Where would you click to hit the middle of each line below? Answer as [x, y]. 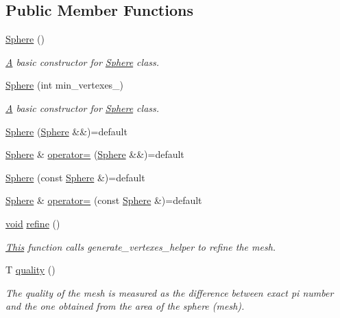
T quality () [31, 270]
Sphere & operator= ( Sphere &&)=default [95, 154]
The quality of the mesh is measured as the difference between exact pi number [170, 292]
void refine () [33, 223]
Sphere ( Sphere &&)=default [66, 131]
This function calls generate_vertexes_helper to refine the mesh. [141, 246]
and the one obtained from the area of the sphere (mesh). [125, 306]
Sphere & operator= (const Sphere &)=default [104, 200]
